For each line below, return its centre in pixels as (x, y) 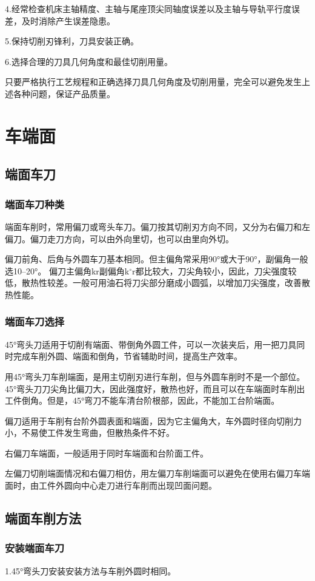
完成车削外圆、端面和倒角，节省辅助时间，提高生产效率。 (128, 356)
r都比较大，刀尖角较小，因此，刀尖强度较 (214, 270)
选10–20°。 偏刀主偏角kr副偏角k (67, 270)
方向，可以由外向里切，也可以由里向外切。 (149, 238)
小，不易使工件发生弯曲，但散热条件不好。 (90, 433)
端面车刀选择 (35, 321)
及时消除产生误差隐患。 (68, 20)
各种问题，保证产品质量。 (64, 93)
